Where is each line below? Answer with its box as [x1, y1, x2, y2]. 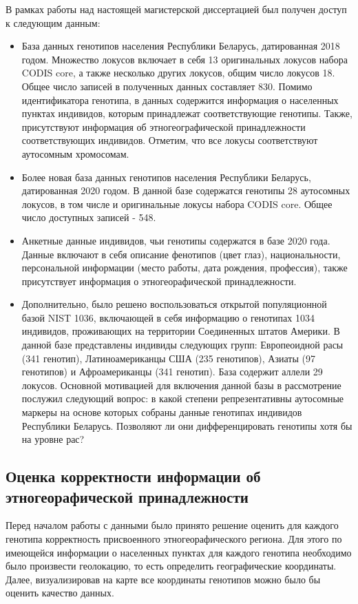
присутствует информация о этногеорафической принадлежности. [21, 273, 297, 288]
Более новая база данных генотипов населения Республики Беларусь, [21, 169, 311, 184]
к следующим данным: [6, 15, 101, 30]
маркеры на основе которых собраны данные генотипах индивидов [21, 405, 302, 419]
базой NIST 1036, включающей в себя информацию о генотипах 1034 [21, 310, 315, 324]
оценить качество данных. [6, 585, 114, 600]
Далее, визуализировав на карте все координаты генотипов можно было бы [6, 572, 321, 586]
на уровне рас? [21, 432, 85, 446]
